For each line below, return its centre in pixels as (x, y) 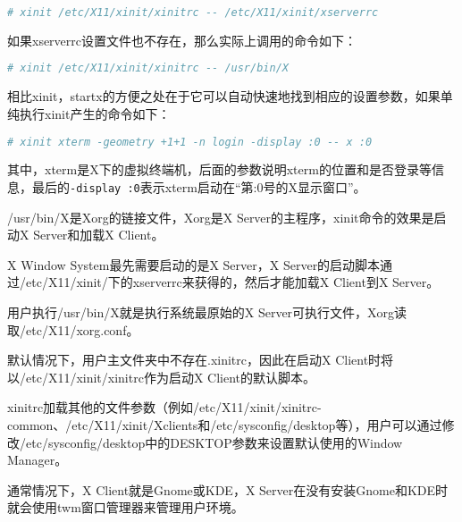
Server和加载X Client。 (99, 235)
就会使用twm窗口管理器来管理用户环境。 (126, 507)
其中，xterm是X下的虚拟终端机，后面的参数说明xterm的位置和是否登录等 (219, 169)
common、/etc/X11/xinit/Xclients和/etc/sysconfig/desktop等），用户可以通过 (225, 425)
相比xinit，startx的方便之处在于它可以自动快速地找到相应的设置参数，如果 (224, 96)
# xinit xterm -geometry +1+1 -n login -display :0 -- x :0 (190, 142)
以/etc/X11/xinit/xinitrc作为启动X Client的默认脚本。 (162, 377)
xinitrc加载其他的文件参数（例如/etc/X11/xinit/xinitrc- (164, 407)
